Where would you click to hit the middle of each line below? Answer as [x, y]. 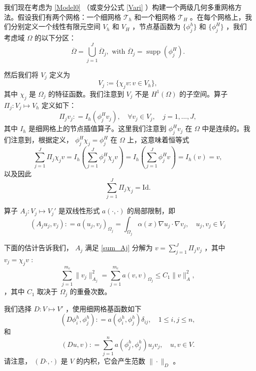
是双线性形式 [79, 211]
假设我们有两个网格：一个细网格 [69, 17]
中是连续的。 [223, 128]
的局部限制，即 [151, 211]
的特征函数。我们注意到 [86, 93]
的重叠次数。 [91, 291]
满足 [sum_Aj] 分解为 [119, 248]
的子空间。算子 [204, 93]
